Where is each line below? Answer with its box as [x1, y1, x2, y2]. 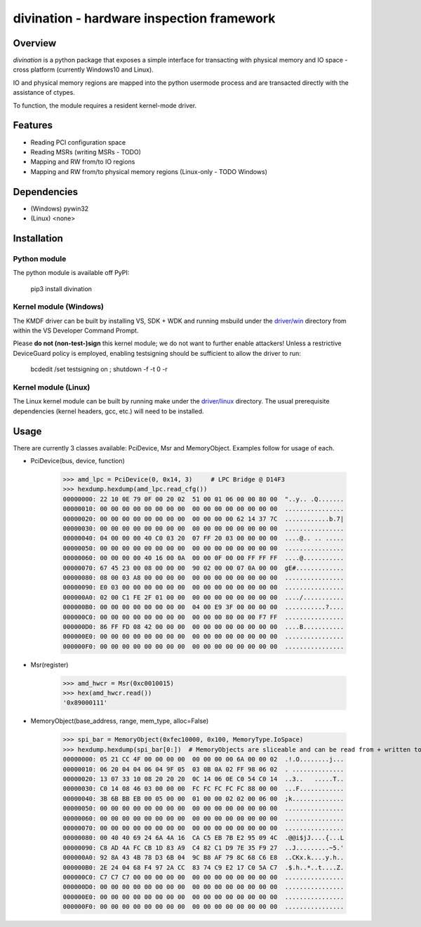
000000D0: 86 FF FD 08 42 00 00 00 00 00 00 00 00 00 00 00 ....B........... [62, 622, 345, 631]
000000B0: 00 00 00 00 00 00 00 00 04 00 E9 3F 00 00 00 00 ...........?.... [62, 603, 345, 611]
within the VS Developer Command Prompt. [13, 326, 139, 335]
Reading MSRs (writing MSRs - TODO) [30, 147, 142, 156]
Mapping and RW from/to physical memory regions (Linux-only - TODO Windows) [30, 167, 268, 175]
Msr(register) [30, 660, 69, 669]
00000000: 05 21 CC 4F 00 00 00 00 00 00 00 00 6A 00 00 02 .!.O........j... [62, 755, 345, 763]
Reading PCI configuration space [30, 138, 126, 147]
